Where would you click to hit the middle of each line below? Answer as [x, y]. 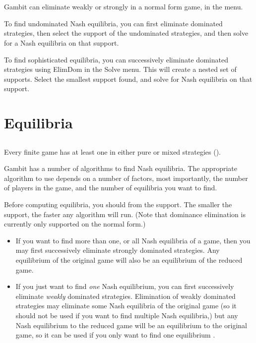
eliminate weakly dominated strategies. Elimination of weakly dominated [126, 296]
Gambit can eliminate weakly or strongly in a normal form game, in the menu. [124, 7]
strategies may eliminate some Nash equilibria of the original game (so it [126, 306]
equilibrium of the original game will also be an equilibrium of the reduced [129, 260]
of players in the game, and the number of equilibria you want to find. [111, 188]
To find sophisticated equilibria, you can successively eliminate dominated [116, 59]
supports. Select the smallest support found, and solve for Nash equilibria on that [128, 79]
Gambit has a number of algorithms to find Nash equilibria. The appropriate [121, 168]
